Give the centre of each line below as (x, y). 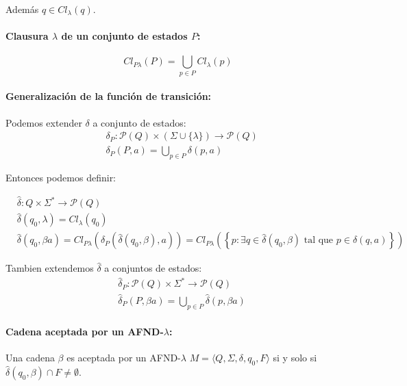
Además (22, 9)
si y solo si (295, 358)
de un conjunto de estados (124, 36)
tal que (319, 241)
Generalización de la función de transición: (109, 96)
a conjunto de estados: (139, 122)
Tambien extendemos (50, 268)
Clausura (27, 36)
